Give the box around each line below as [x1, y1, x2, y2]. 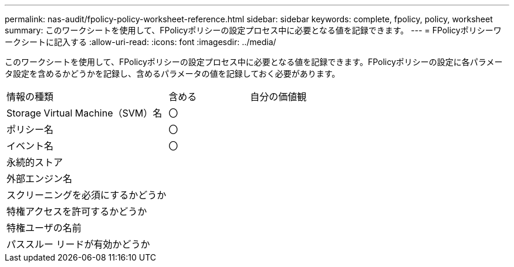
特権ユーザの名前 [6, 222, 82, 234]
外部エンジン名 [6, 173, 73, 184]
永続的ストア [6, 156, 63, 168]
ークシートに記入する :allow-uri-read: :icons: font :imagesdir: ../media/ [5, 37, 276, 47]
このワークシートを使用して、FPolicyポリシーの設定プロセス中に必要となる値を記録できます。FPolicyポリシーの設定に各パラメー [5, 57, 503, 67]
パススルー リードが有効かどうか [6, 238, 150, 250]
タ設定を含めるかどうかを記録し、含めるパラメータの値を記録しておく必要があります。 [5, 69, 340, 78]
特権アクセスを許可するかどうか [6, 206, 147, 217]
